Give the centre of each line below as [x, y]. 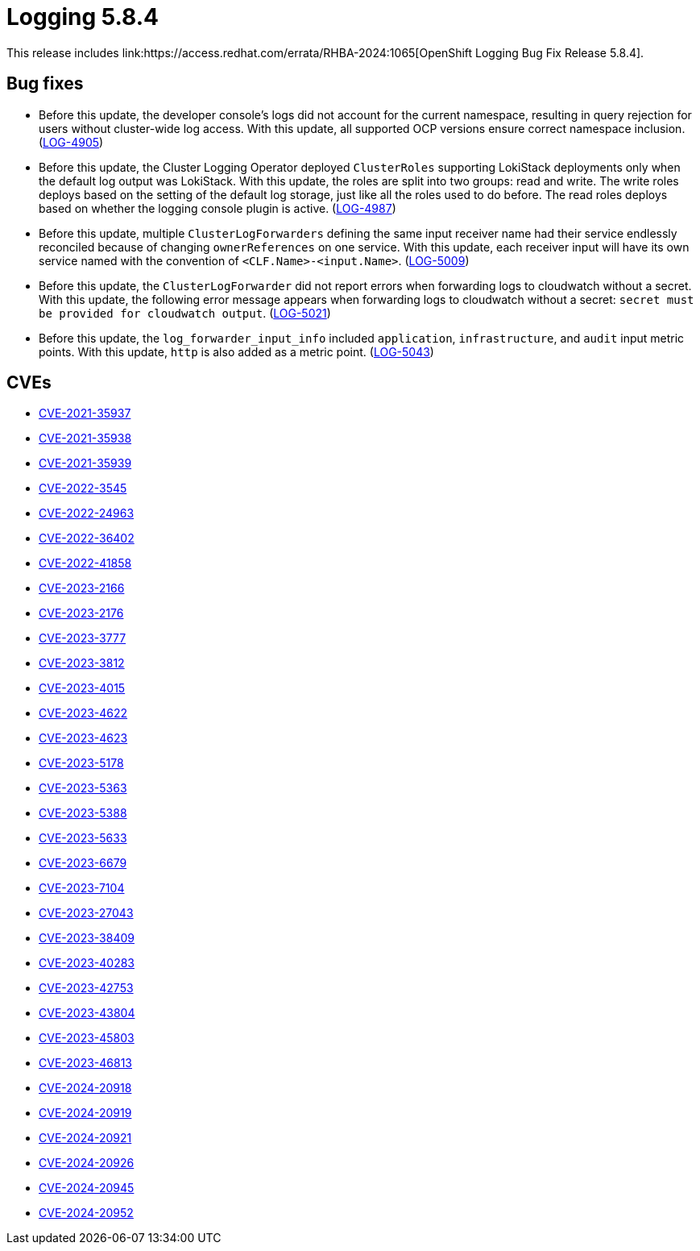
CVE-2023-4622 [83, 713]
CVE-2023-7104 [82, 888]
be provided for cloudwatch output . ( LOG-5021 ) [185, 313]
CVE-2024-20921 [85, 1138]
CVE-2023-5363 [83, 788]
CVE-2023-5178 [81, 763]
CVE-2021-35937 [85, 414]
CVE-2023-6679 [83, 863]
